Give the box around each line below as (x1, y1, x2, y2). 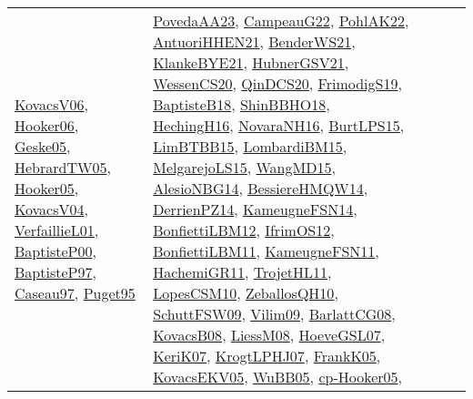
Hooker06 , (15, 115, 79, 136)
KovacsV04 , (15, 199, 88, 220)
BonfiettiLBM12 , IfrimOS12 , (153, 220, 335, 240)
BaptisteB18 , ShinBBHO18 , (153, 94, 330, 115)
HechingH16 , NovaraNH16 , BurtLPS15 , (153, 115, 405, 136)
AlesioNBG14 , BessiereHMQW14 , (153, 178, 368, 199)
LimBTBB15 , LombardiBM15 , (153, 136, 347, 157)
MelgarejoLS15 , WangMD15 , (153, 157, 336, 178)
